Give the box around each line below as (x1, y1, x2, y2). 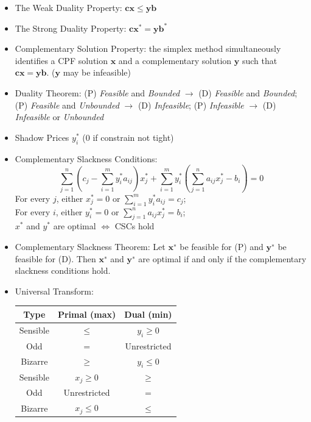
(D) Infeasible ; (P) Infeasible (138, 98, 244, 111)
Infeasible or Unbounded (15, 110, 104, 123)
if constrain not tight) (93, 131, 174, 143)
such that (242, 54, 278, 66)
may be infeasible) (63, 66, 131, 79)
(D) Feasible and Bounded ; (198, 86, 298, 99)
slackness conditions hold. (15, 264, 111, 277)
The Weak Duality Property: (15, 1, 122, 13)
